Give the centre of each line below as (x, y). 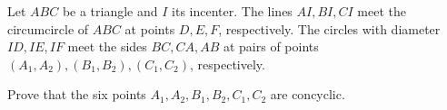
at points (150, 28)
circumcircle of (48, 28)
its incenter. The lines (232, 11)
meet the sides (107, 46)
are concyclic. (308, 94)
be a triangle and (110, 11)
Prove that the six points (77, 94)
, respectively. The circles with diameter (329, 28)
